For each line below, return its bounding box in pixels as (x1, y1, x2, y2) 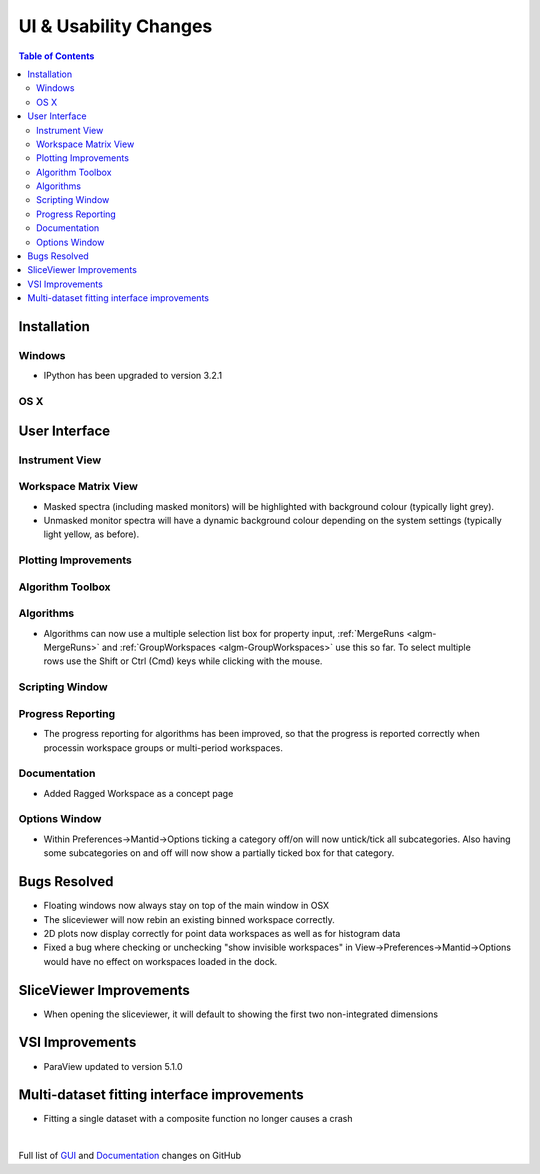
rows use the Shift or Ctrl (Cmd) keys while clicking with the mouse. (43, 655, 323, 667)
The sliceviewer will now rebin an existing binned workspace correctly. (43, 913, 335, 925)
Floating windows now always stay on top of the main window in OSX (43, 900, 330, 912)
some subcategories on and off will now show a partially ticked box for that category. (43, 847, 395, 859)
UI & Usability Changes (18, 15, 213, 37)
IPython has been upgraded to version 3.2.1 (43, 370, 223, 382)
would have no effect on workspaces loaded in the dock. (43, 955, 278, 967)
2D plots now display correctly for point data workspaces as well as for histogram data (43, 927, 401, 939)
